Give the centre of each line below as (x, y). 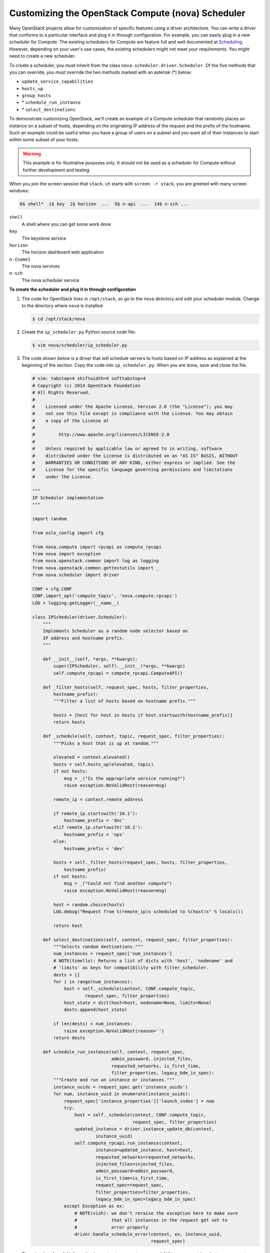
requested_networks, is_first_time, (156, 1066)
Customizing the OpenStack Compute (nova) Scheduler (127, 13)
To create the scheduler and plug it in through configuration (72, 289)
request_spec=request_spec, (130, 1185)
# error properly (111, 1227)
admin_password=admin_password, (135, 1171)
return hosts (69, 722)
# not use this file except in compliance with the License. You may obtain (132, 414)
